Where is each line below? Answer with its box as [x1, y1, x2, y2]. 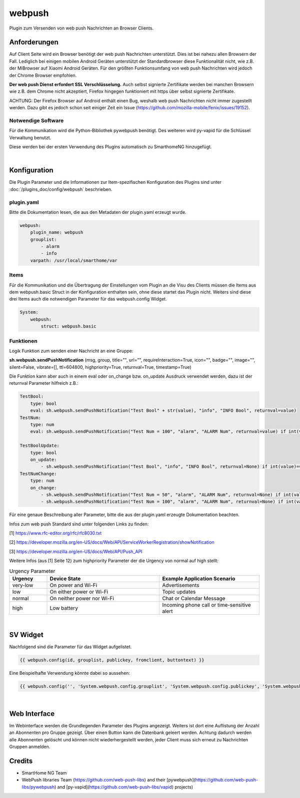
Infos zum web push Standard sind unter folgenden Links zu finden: [9, 521, 149, 527]
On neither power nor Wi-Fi [49, 595, 114, 602]
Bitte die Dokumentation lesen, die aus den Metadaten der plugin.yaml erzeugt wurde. [9, 209, 187, 215]
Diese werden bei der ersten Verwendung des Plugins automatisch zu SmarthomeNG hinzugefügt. [9, 144, 212, 150]
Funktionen [9, 337, 37, 344]
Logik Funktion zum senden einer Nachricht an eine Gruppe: [9, 348, 133, 354]
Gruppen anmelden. [9, 743, 50, 749]
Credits [9, 756, 33, 765]
